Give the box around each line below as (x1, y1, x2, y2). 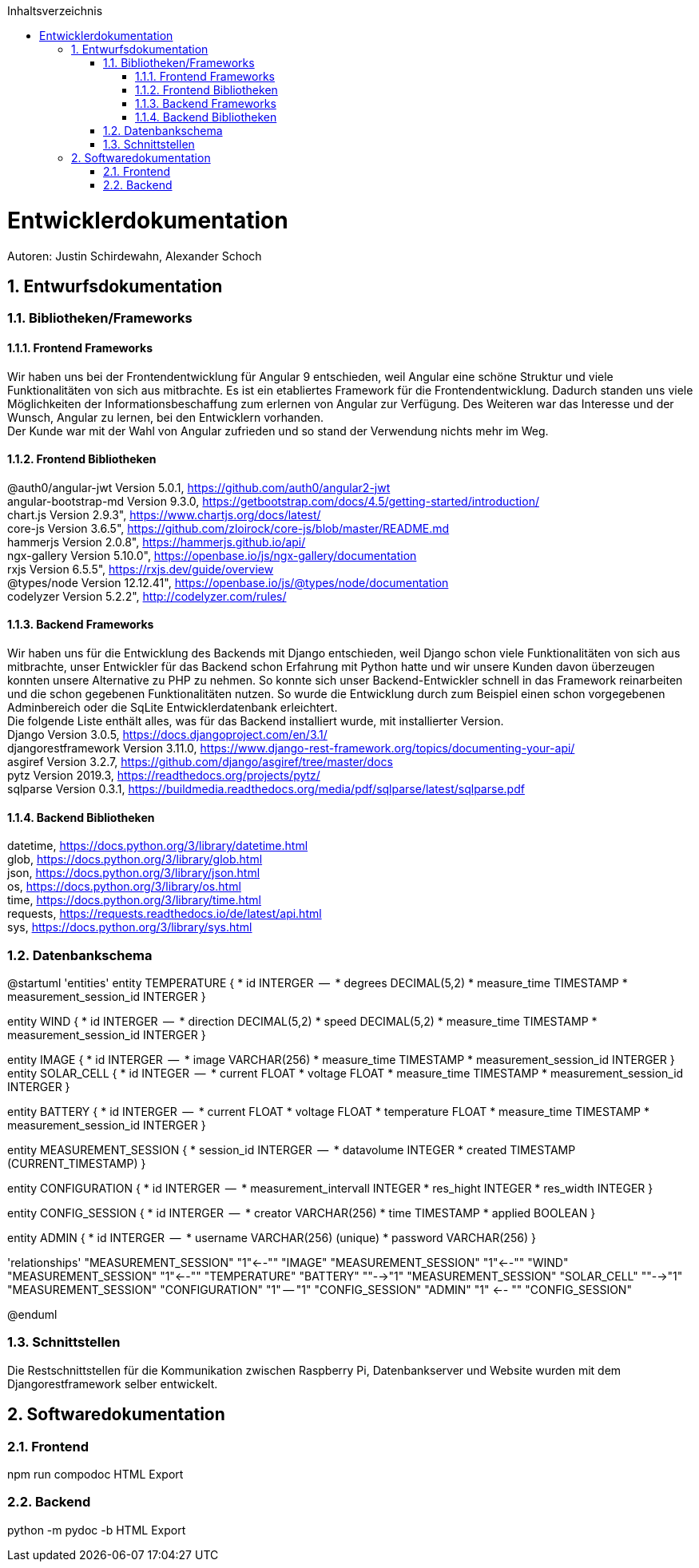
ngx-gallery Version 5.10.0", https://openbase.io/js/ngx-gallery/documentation (7, 548, 417, 562)
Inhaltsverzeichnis (7, 4, 103, 18)
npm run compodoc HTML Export (7, 1467, 184, 1481)
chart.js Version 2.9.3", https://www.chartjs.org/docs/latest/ (7, 507, 321, 522)
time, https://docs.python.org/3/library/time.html (7, 893, 262, 907)
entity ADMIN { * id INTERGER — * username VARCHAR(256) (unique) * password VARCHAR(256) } (7, 1230, 536, 1244)
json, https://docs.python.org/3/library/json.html (7, 866, 260, 880)
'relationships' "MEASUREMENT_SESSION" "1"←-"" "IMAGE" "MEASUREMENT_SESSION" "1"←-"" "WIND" (7, 1255, 569, 1269)
